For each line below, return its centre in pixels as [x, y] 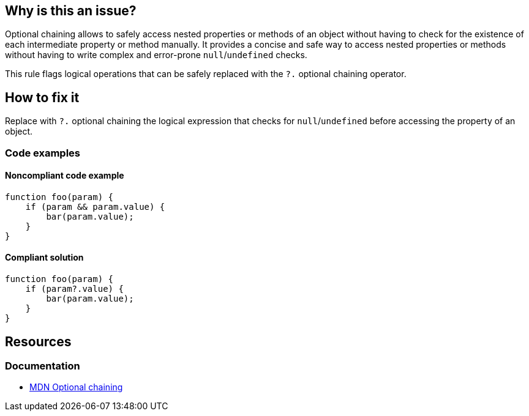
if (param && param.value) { [95, 206]
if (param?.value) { [74, 289]
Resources [38, 341]
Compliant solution [44, 258]
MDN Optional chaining [76, 387]
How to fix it [42, 97]
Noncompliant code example [65, 176]
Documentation [43, 366]
